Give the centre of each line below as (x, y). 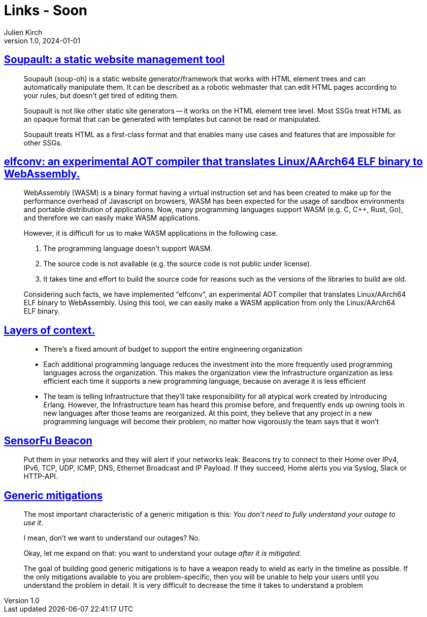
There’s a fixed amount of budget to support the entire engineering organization (173, 349)
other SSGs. (43, 143)
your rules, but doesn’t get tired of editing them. (101, 95)
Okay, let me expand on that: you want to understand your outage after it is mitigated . (163, 553)
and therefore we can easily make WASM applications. (112, 218)
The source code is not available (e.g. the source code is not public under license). (178, 264)
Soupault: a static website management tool (115, 60)
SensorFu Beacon (48, 440)
